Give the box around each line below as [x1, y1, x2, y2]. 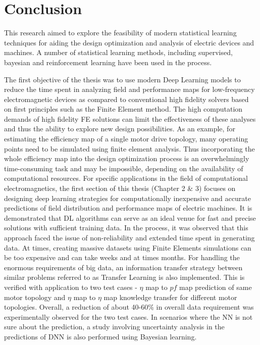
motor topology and [4, 291, 66, 302]
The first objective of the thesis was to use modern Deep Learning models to [4, 74, 241, 84]
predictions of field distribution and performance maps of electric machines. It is [4, 203, 252, 213]
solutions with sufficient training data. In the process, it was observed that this [4, 222, 248, 233]
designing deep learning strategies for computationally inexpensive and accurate [4, 192, 251, 203]
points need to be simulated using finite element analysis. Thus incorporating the [4, 143, 255, 154]
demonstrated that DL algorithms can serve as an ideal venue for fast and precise [4, 212, 256, 223]
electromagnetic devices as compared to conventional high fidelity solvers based [4, 93, 249, 104]
